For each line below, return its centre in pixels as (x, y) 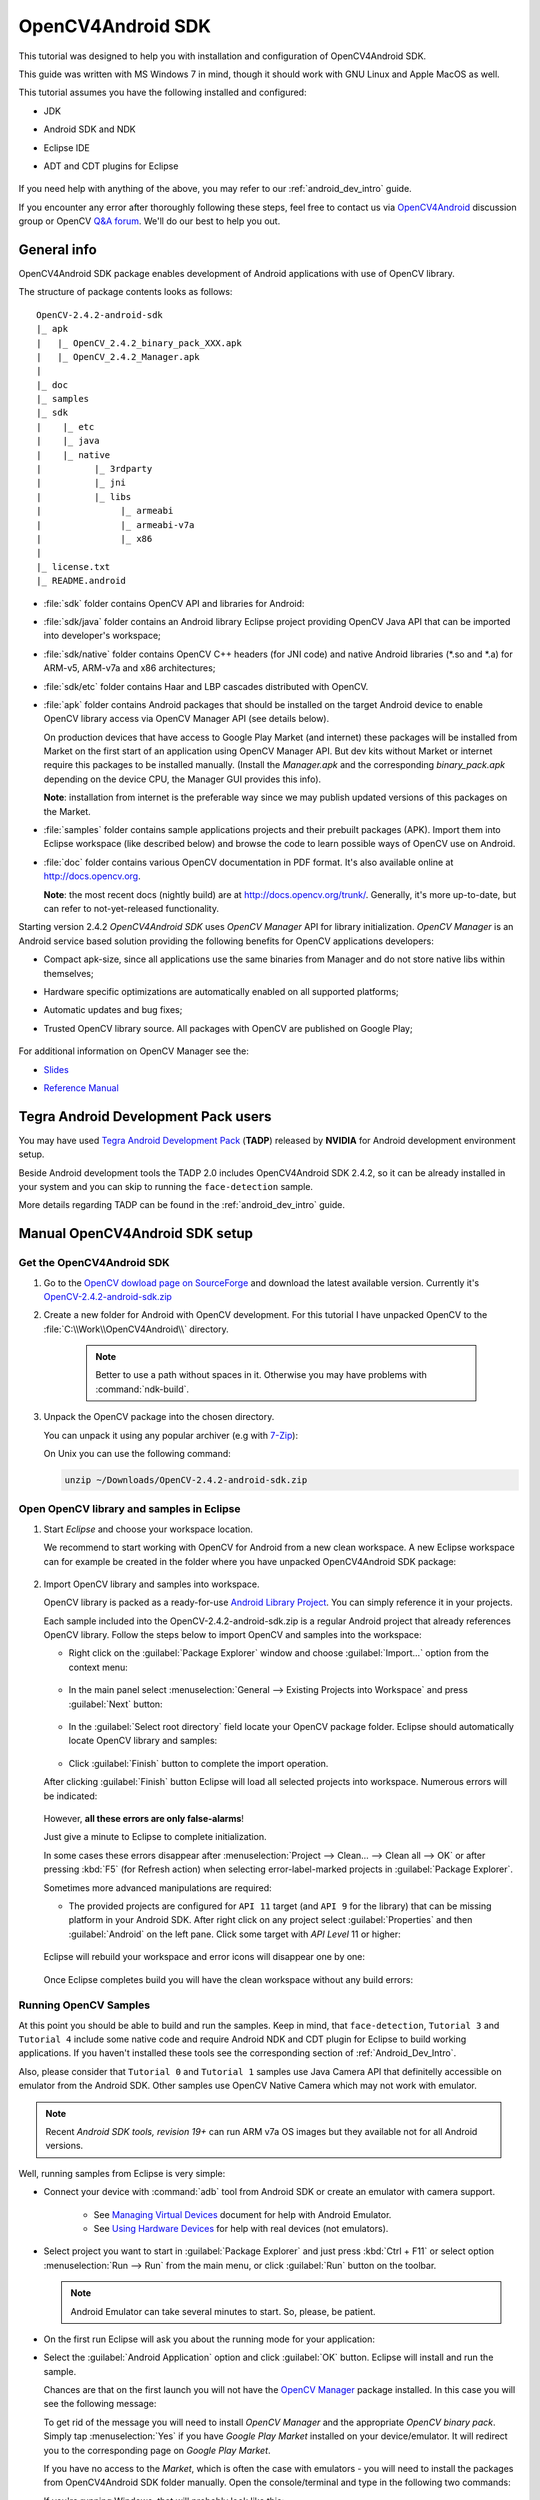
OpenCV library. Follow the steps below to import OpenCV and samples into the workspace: (232, 1635)
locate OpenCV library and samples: (143, 1741)
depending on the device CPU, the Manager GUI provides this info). (182, 779)
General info (57, 249)
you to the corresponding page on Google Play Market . (157, 2450)
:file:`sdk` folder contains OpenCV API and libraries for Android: (174, 603)
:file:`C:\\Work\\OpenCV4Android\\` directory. (136, 1329)
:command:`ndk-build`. (142, 1389)
